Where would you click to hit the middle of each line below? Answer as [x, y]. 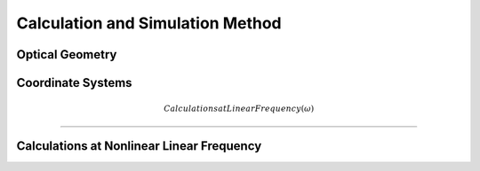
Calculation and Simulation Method [149, 23]
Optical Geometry [67, 54]
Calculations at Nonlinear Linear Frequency [139, 146]
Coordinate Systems [74, 83]
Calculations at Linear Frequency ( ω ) [239, 109]
